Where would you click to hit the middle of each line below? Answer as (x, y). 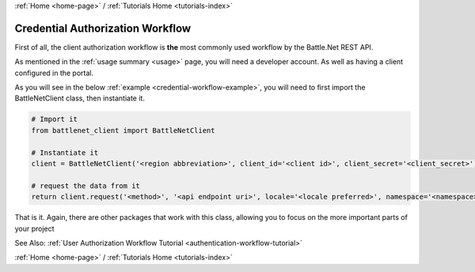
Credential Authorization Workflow (103, 28)
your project (34, 229)
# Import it (55, 119)
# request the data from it (85, 185)
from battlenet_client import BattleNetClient (123, 130)
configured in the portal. (54, 73)
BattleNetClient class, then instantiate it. (80, 98)
